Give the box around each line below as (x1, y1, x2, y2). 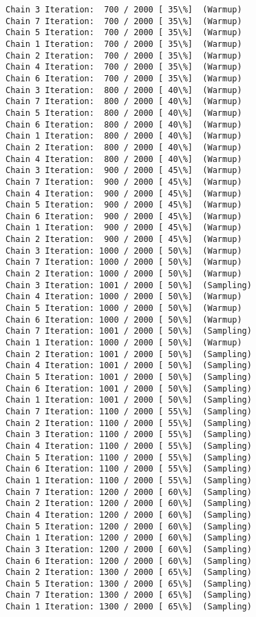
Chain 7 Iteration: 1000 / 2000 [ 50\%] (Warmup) (6, 257, 242, 267)
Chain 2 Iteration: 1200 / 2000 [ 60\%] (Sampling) (6, 498, 252, 509)
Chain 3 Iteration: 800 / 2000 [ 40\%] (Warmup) (6, 85, 242, 95)
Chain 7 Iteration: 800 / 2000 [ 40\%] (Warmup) (6, 97, 242, 107)
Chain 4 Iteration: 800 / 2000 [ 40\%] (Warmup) (6, 154, 242, 164)
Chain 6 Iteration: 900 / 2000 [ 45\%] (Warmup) (6, 211, 242, 221)
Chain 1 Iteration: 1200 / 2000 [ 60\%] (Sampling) (6, 533, 252, 543)
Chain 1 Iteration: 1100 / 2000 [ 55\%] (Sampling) (6, 475, 252, 485)
